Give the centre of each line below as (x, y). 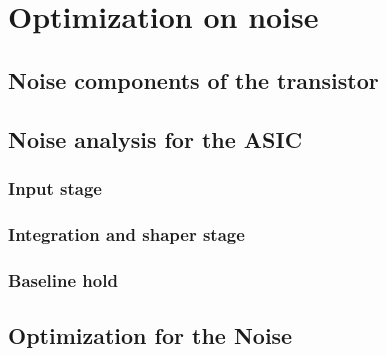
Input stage (55, 187)
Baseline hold (63, 279)
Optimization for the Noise (150, 334)
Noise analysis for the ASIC (155, 138)
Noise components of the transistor (193, 79)
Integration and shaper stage (126, 233)
